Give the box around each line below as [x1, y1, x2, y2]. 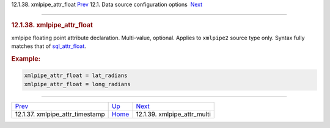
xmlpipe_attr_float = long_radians [24, 81, 131, 87]
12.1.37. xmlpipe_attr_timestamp [15, 110, 105, 118]
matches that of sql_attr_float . [11, 42, 87, 50]
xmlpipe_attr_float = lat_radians [24, 72, 128, 79]
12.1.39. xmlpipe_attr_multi [136, 110, 211, 118]
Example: [11, 55, 41, 63]
